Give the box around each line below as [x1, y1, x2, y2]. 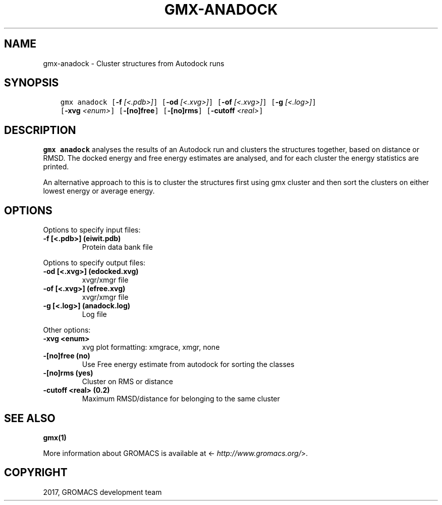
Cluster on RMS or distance [82, 377, 173, 386]
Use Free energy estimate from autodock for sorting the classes [82, 360, 295, 369]
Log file [82, 310, 107, 319]
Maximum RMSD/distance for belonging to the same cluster [82, 394, 280, 403]
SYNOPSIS [4, 76, 59, 89]
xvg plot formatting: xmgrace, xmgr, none [82, 343, 220, 352]
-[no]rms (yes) [43, 369, 93, 378]
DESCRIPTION [4, 123, 76, 136]
